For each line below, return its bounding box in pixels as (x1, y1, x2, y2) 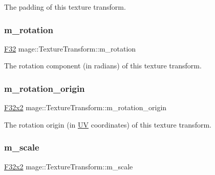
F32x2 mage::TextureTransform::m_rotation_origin (4, 102, 167, 113)
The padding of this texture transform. (4, 2, 126, 12)
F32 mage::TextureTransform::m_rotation (4, 43, 136, 54)
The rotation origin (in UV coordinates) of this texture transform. (4, 119, 211, 130)
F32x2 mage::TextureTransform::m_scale (4, 161, 133, 171)
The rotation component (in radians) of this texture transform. (4, 60, 202, 71)
